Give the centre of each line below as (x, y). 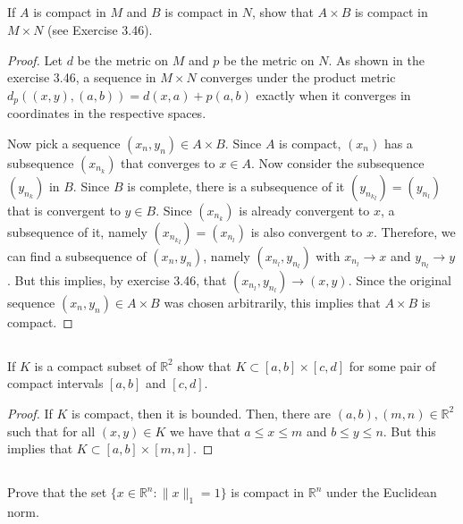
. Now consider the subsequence (337, 162)
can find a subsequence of (77, 255)
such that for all (51, 431)
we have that (205, 431)
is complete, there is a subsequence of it (236, 186)
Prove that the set (57, 492)
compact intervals (55, 383)
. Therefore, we (414, 231)
